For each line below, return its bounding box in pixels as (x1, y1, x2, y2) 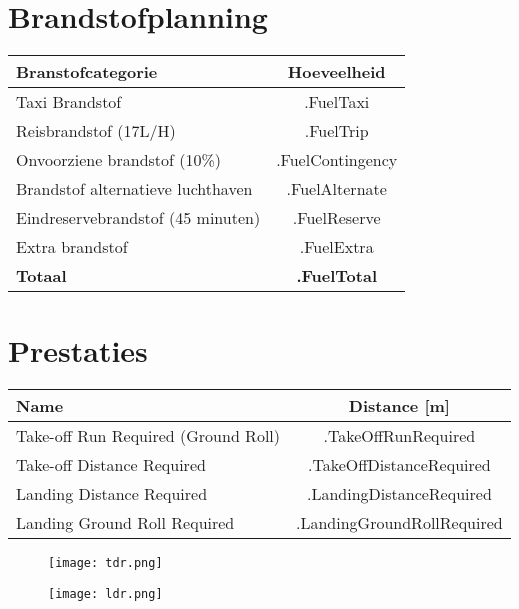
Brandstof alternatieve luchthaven (16, 177, 253, 201)
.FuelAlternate (286, 177, 387, 201)
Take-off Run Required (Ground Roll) (16, 424, 281, 448)
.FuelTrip (304, 119, 369, 143)
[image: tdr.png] (48, 556, 163, 571)
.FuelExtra (299, 235, 374, 259)
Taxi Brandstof (16, 90, 122, 114)
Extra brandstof (16, 235, 128, 259)
